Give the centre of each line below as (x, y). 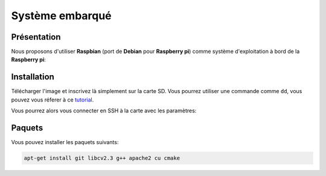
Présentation (36, 37)
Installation (33, 77)
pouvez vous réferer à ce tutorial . (53, 100)
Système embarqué (61, 16)
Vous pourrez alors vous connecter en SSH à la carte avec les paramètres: (104, 111)
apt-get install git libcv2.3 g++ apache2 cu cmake (102, 158)
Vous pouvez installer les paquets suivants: (65, 142)
